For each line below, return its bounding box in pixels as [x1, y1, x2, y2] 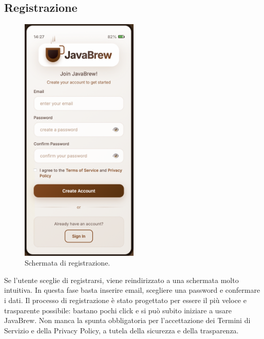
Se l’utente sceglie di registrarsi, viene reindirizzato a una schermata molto [4, 274, 239, 285]
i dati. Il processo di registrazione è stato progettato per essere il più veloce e [4, 294, 247, 305]
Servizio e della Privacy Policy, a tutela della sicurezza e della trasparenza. [4, 325, 239, 335]
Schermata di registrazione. [25, 257, 110, 268]
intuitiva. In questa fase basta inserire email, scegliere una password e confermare [4, 285, 260, 295]
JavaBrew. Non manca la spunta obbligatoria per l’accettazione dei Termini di [4, 315, 251, 326]
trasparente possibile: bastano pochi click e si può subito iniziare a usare [4, 305, 232, 315]
